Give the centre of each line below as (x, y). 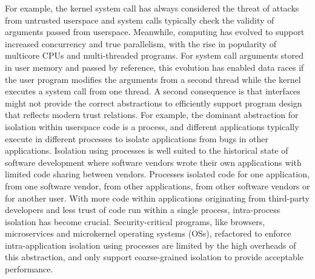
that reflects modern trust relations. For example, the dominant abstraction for (152, 115)
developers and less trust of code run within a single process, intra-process (143, 210)
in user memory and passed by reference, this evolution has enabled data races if (154, 67)
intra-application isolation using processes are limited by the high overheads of (151, 245)
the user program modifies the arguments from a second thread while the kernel (153, 79)
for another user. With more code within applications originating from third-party (157, 198)
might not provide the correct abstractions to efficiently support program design (154, 103)
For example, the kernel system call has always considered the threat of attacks (152, 8)
